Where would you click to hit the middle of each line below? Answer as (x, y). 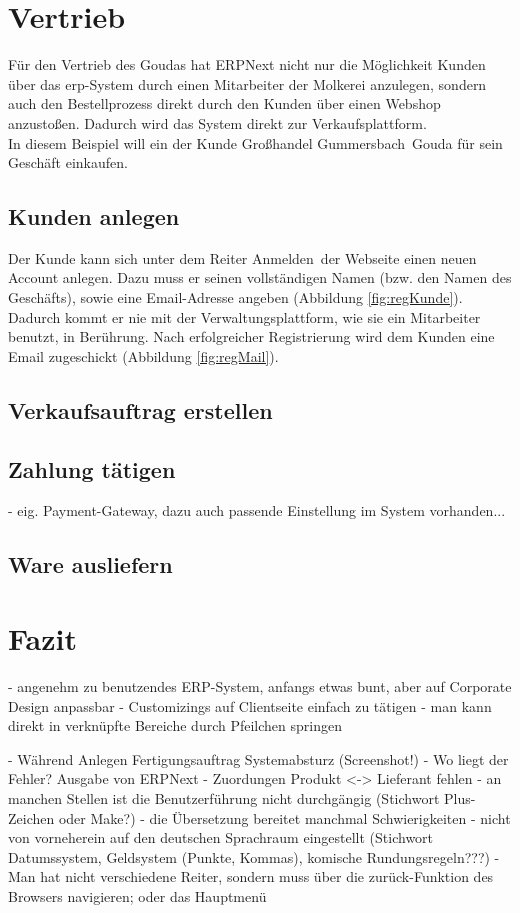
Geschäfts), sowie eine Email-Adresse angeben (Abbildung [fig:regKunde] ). (235, 297)
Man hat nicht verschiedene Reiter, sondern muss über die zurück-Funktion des (251, 876)
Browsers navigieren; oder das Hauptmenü (137, 895)
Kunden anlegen (94, 216)
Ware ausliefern (90, 564)
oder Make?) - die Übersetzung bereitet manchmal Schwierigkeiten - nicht (284, 817)
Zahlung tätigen (92, 468)
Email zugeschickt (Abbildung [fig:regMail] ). (143, 355)
